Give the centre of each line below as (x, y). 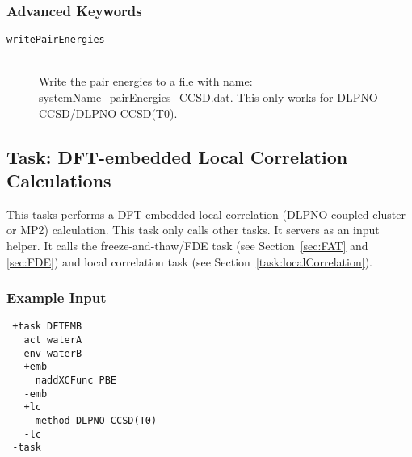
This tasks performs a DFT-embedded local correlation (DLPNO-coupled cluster (206, 214)
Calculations (59, 180)
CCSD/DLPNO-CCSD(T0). (108, 113)
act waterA (53, 340)
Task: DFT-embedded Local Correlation (177, 156)
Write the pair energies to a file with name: (146, 81)
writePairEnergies (56, 40)
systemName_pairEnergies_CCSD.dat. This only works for (186, 97)
